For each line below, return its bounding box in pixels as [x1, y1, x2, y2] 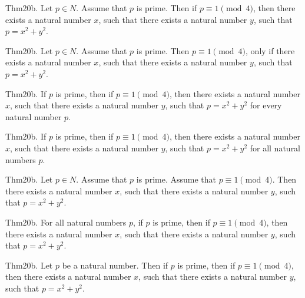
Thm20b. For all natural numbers [5, 216, 127, 228]
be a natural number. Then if [62, 259, 168, 271]
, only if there [246, 44, 295, 57]
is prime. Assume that [136, 173, 217, 186]
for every [250, 99, 282, 111]
